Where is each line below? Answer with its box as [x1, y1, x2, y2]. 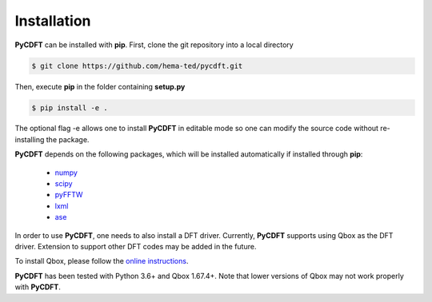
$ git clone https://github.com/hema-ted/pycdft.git [31, 61, 243, 70]
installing [14, 134, 45, 144]
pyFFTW [54, 190, 83, 200]
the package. [46, 134, 90, 144]
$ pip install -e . [31, 103, 108, 112]
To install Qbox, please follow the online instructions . [14, 256, 189, 266]
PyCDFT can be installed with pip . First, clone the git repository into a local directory [14, 40, 294, 50]
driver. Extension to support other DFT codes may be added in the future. [14, 242, 257, 251]
